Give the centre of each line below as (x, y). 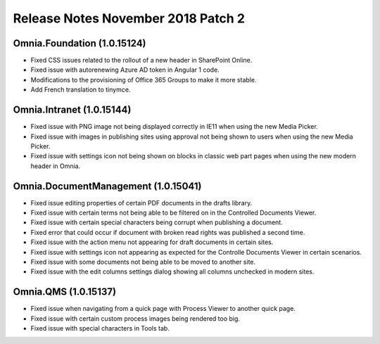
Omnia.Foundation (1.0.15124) (80, 43)
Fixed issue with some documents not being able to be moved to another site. (143, 262)
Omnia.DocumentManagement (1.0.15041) (107, 186)
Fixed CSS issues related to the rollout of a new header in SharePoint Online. (141, 60)
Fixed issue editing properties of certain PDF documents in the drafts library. (141, 203)
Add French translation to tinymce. (81, 90)
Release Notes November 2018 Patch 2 (129, 18)
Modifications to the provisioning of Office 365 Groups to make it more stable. (144, 79)
